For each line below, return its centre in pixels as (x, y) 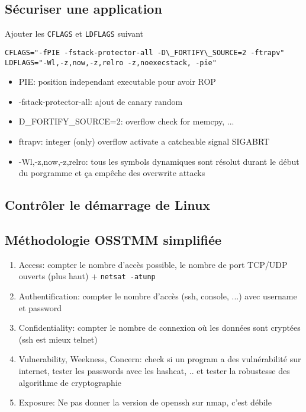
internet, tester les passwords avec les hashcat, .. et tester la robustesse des (154, 370)
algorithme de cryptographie (70, 382)
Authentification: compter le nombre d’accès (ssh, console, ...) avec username (158, 296)
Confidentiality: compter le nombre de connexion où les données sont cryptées (160, 328)
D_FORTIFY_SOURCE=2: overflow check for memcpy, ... (126, 121)
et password (40, 307)
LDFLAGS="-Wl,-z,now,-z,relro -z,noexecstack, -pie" (111, 63)
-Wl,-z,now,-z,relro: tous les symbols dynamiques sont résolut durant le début (159, 161)
